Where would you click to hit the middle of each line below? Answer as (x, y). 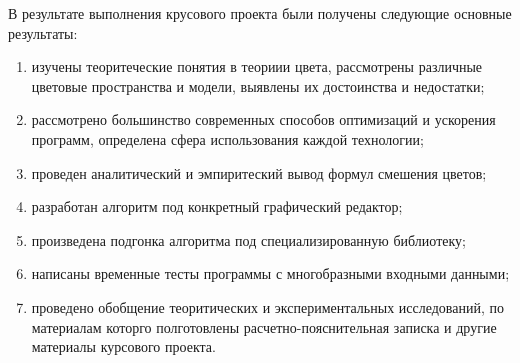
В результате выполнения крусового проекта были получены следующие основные (260, 13)
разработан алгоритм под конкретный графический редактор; (217, 206)
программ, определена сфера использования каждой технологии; (227, 138)
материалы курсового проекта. (123, 346)
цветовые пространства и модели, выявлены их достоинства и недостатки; (258, 85)
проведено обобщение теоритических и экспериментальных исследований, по (268, 306)
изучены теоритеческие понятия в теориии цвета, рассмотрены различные (257, 66)
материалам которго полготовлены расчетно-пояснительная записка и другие (264, 326)
